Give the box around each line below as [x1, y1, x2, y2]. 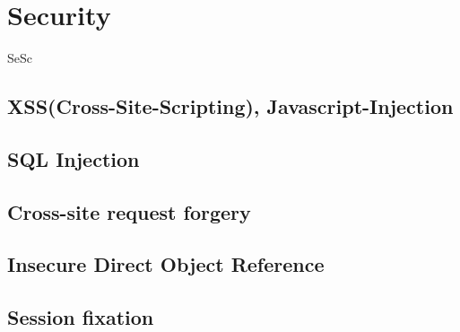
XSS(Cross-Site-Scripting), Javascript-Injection [7, 92, 454, 120]
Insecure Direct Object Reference [7, 250, 325, 278]
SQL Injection [7, 144, 140, 172]
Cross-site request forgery [7, 197, 251, 225]
